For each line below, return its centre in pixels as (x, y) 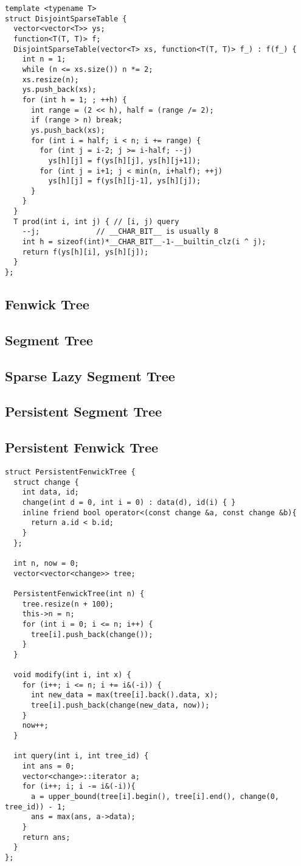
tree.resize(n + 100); (68, 604)
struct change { (46, 482)
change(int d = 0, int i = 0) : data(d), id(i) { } (129, 503)
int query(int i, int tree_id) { (81, 756)
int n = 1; (44, 59)
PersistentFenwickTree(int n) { (79, 593)
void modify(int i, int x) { (72, 675)
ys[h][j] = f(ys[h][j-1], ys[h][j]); (125, 181)
